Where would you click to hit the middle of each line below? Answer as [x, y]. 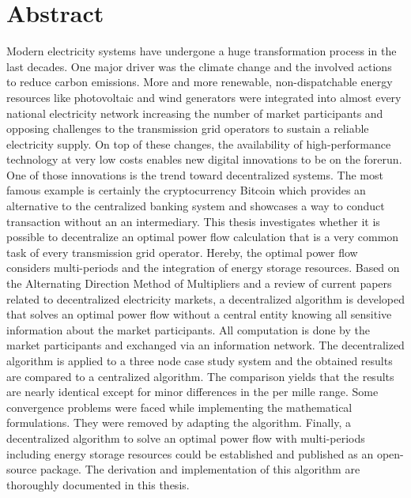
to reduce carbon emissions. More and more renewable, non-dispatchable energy [200, 82]
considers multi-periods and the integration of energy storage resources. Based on [203, 268]
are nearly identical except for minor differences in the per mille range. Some [192, 392]
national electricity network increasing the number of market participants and [195, 113]
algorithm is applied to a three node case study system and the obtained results [200, 360]
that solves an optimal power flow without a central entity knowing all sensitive [199, 314]
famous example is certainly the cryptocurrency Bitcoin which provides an [186, 190]
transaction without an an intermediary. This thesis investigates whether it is [193, 221]
